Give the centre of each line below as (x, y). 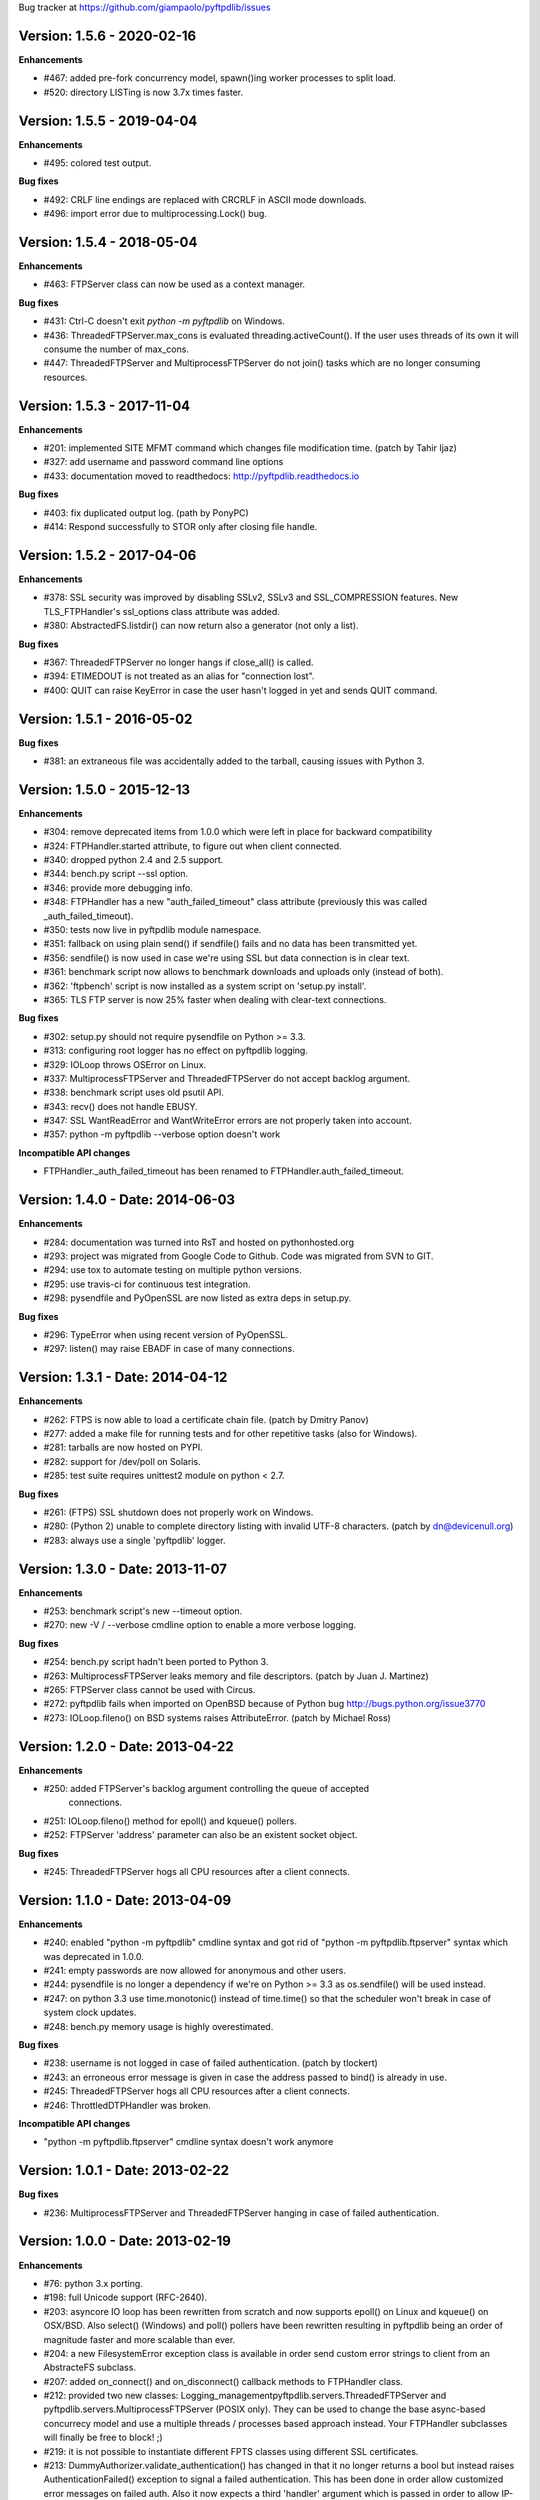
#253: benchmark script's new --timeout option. (143, 1611)
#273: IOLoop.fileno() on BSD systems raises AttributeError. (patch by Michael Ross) (217, 1717)
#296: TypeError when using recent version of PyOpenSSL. (166, 1334)
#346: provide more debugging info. (118, 887)
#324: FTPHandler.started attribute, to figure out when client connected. (192, 846)
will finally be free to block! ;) (103, 2437)
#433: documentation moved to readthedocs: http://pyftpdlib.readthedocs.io (201, 476)
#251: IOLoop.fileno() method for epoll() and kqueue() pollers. (170, 1821)
